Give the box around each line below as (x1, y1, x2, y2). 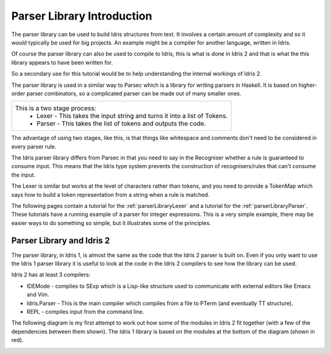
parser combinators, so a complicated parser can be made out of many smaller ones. (26, 89, 242, 97)
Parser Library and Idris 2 (11, 235, 110, 246)
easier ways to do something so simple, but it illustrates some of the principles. (11, 219, 211, 226)
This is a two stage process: (15, 104, 96, 112)
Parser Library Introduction (11, 9, 153, 23)
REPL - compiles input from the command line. (26, 308, 144, 315)
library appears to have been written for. (11, 59, 113, 66)
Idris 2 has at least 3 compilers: (11, 271, 91, 278)
